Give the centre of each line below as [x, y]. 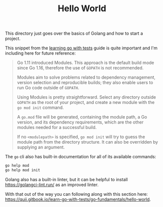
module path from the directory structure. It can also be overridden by [87, 142]
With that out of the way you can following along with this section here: [76, 194]
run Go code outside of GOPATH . [48, 88]
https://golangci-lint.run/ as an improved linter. [52, 185]
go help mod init [23, 170]
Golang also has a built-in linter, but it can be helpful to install [66, 179]
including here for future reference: [41, 53]
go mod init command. [41, 107]
